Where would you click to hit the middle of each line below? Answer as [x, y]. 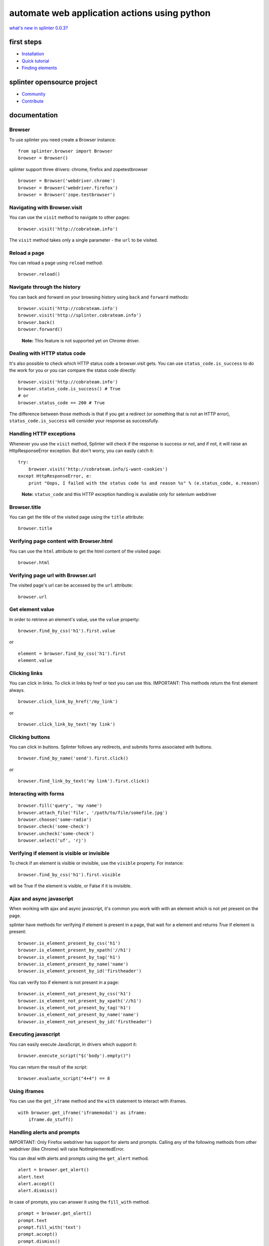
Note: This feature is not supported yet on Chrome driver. [81, 340]
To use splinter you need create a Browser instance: [63, 140]
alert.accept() [37, 1184]
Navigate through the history [45, 287]
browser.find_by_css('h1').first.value [67, 631]
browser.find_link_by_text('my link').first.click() [84, 781]
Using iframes [27, 1091]
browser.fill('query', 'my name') [60, 806]
